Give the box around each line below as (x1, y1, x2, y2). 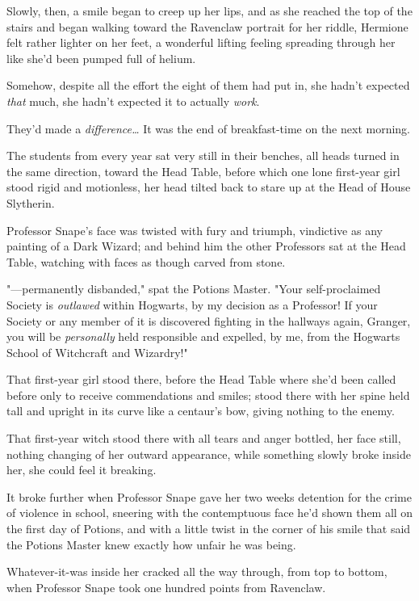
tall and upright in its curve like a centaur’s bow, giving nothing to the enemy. (6, 402, 395, 419)
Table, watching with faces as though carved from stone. (6, 253, 286, 270)
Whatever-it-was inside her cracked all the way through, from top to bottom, (6, 563, 388, 580)
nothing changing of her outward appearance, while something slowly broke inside (6, 445, 411, 462)
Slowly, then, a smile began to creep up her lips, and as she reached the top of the (6, 2, 413, 19)
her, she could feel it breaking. (6, 461, 157, 478)
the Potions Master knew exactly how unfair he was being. (6, 536, 296, 553)
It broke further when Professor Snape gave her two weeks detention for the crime (6, 488, 412, 505)
